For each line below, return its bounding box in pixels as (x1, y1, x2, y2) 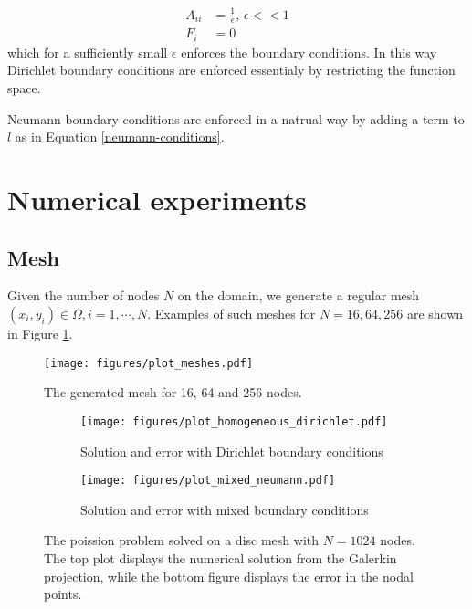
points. (44, 584, 82, 604)
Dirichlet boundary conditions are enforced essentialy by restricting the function (7, 60, 456, 79)
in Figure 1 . (7, 324, 73, 342)
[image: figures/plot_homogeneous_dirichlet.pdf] (80, 415, 388, 428)
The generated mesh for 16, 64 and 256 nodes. (44, 383, 302, 402)
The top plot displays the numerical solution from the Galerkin (44, 548, 397, 567)
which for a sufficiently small (7, 42, 168, 61)
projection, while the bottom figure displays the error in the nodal (44, 566, 414, 585)
